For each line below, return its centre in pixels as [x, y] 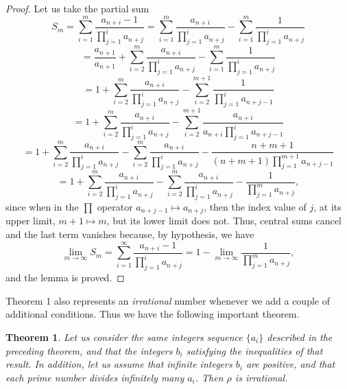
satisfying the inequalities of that [254, 350]
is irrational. [261, 377]
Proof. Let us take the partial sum [77, 8]
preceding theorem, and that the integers [89, 350]
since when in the [42, 206]
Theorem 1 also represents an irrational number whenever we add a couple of [168, 300]
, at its [327, 206]
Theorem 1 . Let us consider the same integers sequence [124, 337]
